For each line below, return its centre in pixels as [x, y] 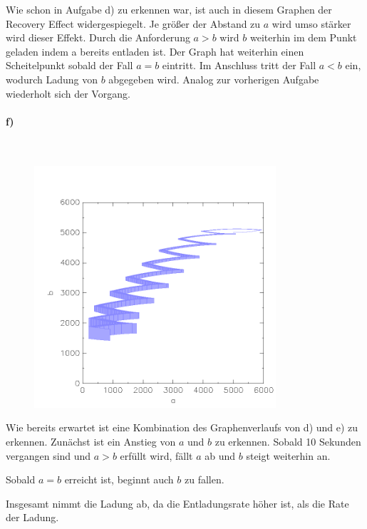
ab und [220, 455]
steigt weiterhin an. [288, 455]
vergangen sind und [48, 455]
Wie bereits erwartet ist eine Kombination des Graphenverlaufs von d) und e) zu [182, 427]
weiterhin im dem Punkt [303, 37]
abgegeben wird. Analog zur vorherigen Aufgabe [214, 79]
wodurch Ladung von [52, 79]
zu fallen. [204, 479]
